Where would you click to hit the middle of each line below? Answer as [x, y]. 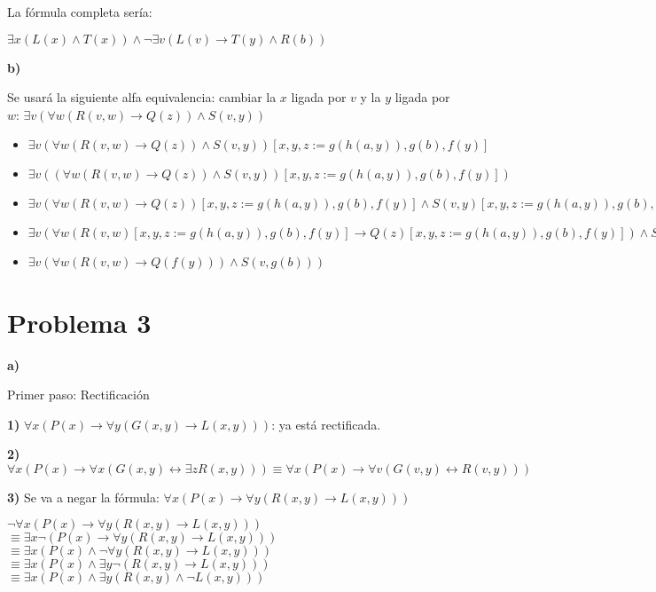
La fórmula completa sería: [80, 12]
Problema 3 [79, 322]
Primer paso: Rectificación [78, 395]
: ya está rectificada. [326, 424]
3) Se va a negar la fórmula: [83, 497]
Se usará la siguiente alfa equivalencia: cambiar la [142, 97]
